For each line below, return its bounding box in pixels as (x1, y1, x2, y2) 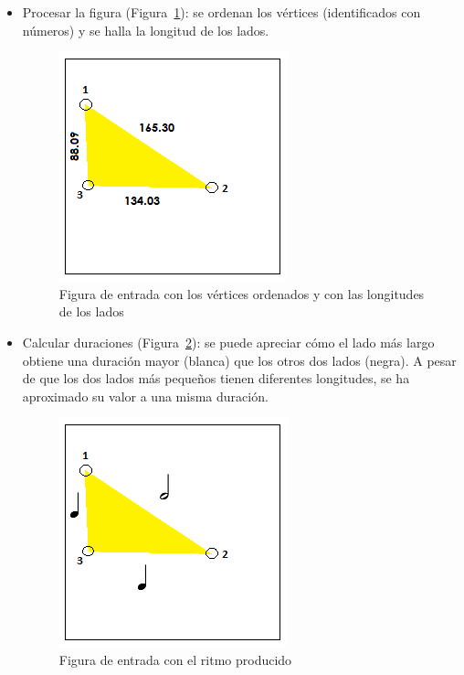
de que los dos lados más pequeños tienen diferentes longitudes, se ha (22, 369, 410, 388)
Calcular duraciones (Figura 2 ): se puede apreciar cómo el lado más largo (22, 332, 435, 351)
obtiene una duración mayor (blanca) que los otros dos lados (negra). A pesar (22, 350, 457, 370)
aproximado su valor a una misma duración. (22, 386, 269, 405)
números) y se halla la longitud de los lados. (22, 20, 269, 39)
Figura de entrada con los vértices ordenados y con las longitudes (58, 284, 425, 303)
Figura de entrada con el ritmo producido (58, 649, 292, 669)
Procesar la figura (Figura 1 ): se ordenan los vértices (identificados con (22, 3, 421, 21)
